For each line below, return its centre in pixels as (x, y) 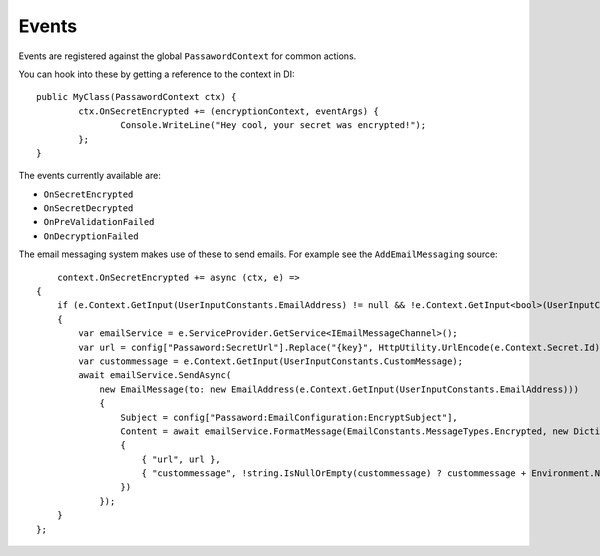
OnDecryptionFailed (91, 236)
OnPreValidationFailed (99, 222)
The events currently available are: (90, 176)
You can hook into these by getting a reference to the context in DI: (156, 74)
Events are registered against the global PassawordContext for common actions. (187, 56)
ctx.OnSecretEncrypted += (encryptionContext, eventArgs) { (228, 111)
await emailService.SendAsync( (155, 375)
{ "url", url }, (181, 459)
